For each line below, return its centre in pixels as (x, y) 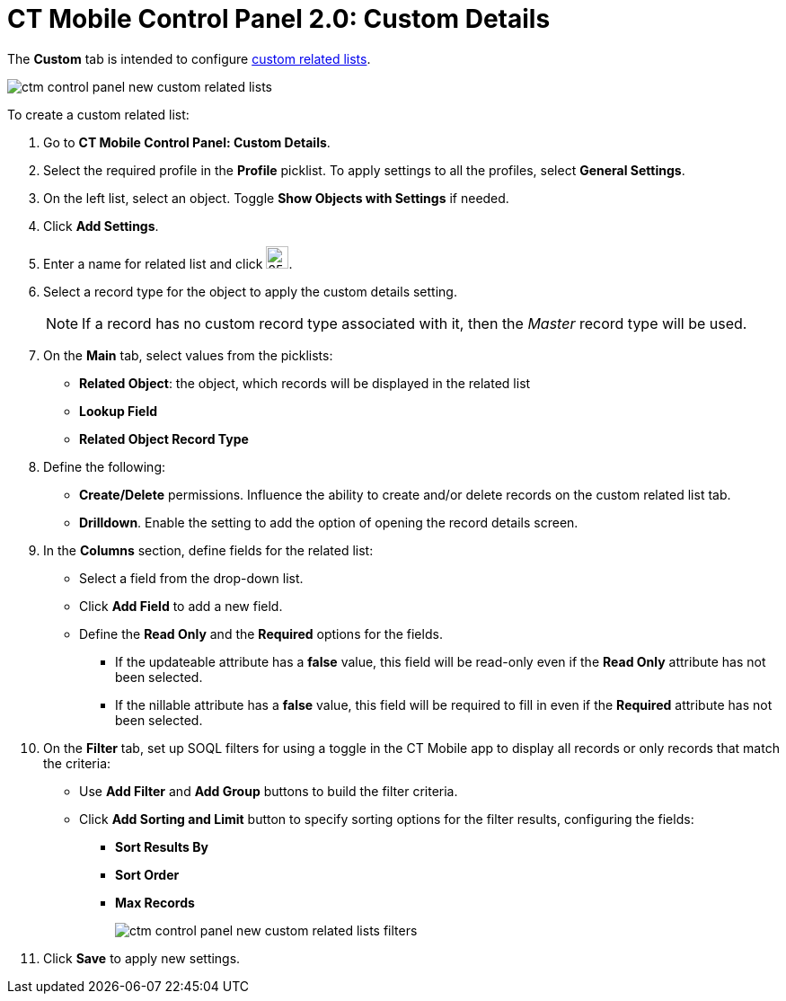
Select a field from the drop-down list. (191, 578)
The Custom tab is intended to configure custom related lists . (189, 58)
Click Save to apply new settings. (142, 958)
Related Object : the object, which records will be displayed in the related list (305, 383)
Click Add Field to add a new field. (181, 606)
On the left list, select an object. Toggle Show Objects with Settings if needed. (276, 198)
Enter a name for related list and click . (168, 263)
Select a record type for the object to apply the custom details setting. (250, 291)
